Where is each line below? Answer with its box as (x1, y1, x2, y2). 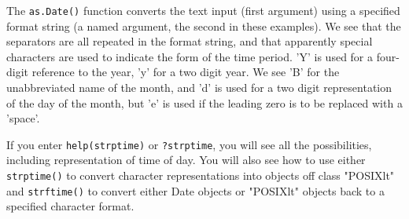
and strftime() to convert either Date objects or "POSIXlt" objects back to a (6, 182, 385, 199)
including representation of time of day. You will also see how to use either (6, 151, 366, 168)
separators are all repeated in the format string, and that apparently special (6, 33, 373, 49)
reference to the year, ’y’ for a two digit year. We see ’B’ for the (31, 64, 340, 80)
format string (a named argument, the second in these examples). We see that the (6, 17, 401, 34)
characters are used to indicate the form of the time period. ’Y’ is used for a (6, 48, 374, 64)
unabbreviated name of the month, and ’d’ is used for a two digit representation (6, 79, 392, 96)
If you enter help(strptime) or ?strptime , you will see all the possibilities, (6, 136, 372, 152)
